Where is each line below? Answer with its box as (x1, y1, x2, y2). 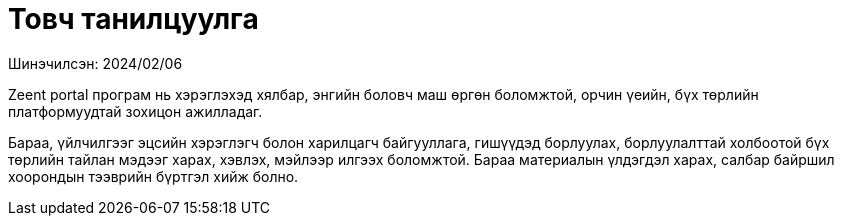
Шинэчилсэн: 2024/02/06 (8, 54, 183, 72)
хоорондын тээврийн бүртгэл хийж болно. (8, 167, 299, 185)
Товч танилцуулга (8, 2, 259, 36)
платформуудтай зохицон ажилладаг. (8, 102, 263, 120)
